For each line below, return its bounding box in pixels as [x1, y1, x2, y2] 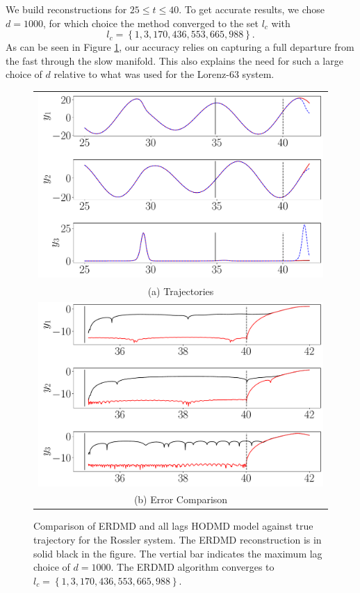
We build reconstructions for [6, 2, 127, 16]
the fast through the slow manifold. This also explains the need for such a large [6, 53, 343, 68]
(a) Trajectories [147, 284, 214, 299]
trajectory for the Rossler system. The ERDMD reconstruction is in [33, 532, 322, 547]
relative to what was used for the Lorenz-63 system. [54, 67, 275, 81]
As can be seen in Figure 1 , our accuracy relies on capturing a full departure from [6, 40, 354, 54]
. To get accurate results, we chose [179, 2, 325, 16]
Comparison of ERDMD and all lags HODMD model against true [33, 519, 313, 533]
